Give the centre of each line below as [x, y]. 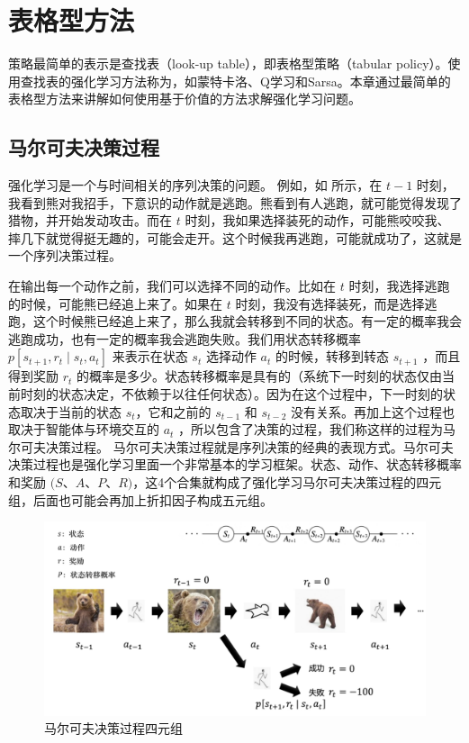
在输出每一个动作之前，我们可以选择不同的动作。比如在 [172, 286]
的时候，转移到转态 [332, 356]
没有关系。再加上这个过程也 [372, 411]
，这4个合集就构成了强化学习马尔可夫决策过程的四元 [287, 482]
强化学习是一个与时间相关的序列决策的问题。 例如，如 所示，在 [195, 185]
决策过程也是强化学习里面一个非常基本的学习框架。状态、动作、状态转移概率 [235, 464]
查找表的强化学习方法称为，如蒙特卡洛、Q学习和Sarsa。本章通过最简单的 [235, 81]
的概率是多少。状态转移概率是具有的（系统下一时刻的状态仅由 [259, 376]
